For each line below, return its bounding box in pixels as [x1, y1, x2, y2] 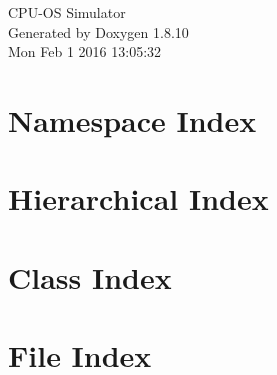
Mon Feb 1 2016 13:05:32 [8, 41, 162, 62]
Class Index [8, 256, 172, 297]
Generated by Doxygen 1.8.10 [8, 21, 189, 42]
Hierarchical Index [8, 178, 269, 219]
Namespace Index [8, 99, 257, 140]
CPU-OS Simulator [8, 2, 126, 22]
